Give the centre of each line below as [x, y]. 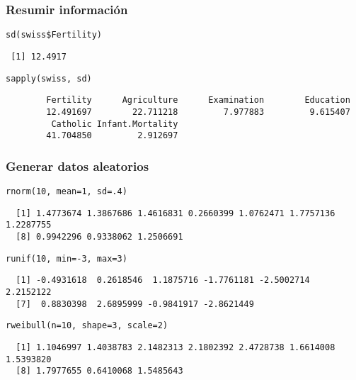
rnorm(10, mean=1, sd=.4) [67, 192]
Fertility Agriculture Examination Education [198, 100]
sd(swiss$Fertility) [54, 35]
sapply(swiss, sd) [49, 78]
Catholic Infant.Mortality [115, 124]
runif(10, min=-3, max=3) [67, 258]
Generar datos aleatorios [77, 166]
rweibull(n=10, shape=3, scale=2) [87, 326]
